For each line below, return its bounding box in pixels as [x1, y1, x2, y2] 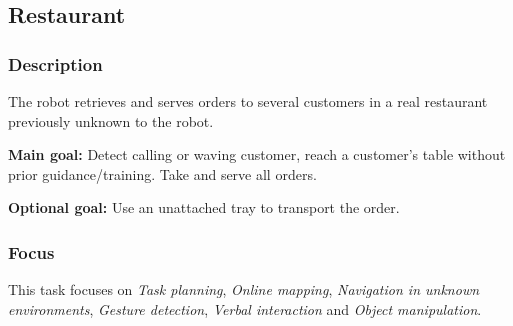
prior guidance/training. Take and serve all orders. [8, 163, 317, 184]
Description [8, 51, 103, 76]
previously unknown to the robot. [8, 110, 214, 131]
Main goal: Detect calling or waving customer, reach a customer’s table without [8, 144, 506, 165]
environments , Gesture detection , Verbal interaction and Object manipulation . [8, 298, 482, 319]
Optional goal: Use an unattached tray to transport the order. [8, 197, 400, 218]
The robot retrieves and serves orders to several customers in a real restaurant [8, 91, 488, 111]
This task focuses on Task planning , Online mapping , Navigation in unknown [8, 279, 480, 300]
